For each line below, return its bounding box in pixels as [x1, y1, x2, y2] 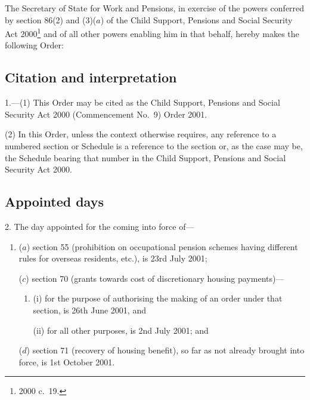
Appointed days [5, 192, 104, 211]
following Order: [5, 39, 64, 51]
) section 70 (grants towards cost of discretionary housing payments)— [26, 272, 284, 284]
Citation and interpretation [5, 68, 177, 87]
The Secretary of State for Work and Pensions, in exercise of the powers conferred [5, 2, 305, 14]
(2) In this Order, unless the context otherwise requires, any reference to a [5, 128, 277, 140]
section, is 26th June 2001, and [33, 303, 146, 316]
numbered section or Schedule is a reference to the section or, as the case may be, [5, 140, 303, 152]
